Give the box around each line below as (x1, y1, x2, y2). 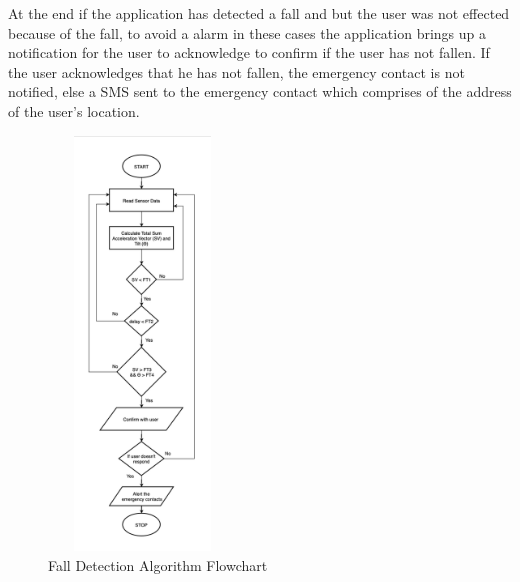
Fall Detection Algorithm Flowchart (48, 554, 268, 575)
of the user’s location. (8, 100, 140, 121)
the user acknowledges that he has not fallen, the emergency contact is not (8, 61, 465, 82)
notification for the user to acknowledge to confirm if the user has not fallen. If (8, 42, 490, 63)
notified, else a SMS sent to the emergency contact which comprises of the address (8, 81, 512, 102)
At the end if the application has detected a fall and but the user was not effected (8, 3, 510, 23)
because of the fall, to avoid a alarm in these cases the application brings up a (8, 22, 487, 43)
